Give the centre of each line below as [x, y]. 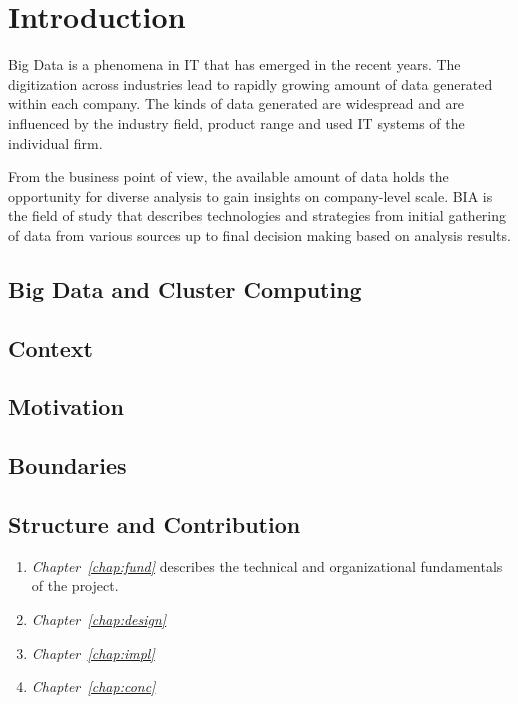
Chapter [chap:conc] [93, 686]
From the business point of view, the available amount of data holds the [228, 176]
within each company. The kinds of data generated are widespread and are [236, 103]
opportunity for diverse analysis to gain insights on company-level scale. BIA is [250, 195]
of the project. [75, 585]
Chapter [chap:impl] [93, 652]
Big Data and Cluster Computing [185, 288]
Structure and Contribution [154, 523]
